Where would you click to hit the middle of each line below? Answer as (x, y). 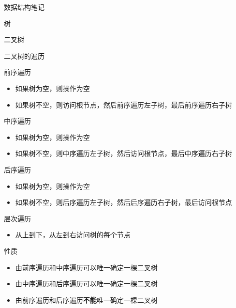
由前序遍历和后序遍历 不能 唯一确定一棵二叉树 (86, 300)
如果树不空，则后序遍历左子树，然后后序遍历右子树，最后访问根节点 (124, 202)
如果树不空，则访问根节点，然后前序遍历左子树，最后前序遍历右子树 (124, 104)
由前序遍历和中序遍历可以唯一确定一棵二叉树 (86, 267)
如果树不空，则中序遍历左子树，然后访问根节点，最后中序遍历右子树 (124, 153)
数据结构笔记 (24, 7)
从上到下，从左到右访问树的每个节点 (73, 235)
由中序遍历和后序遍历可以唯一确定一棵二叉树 (86, 284)
